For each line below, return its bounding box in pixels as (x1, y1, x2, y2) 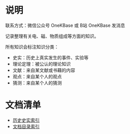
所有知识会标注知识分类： (5, 43, 59, 50)
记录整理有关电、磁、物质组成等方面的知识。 (5, 33, 99, 39)
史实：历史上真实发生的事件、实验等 (12, 54, 89, 61)
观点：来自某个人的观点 (12, 73, 62, 79)
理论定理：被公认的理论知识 (12, 61, 71, 67)
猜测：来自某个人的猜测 (12, 79, 62, 86)
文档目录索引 (12, 123, 40, 129)
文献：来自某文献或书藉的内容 (12, 67, 75, 73)
